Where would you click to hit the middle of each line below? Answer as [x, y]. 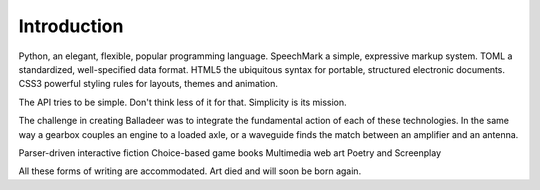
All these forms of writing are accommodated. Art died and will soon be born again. [190, 171]
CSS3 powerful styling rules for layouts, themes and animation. [148, 84]
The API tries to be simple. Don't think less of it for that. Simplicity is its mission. [182, 102]
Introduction [71, 26]
